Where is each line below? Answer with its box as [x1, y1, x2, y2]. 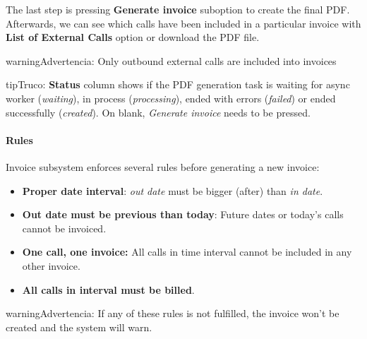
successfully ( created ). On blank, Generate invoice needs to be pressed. [6, 105, 311, 119]
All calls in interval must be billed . [22, 282, 195, 297]
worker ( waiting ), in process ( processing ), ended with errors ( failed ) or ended [6, 90, 336, 105]
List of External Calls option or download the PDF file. [6, 30, 260, 44]
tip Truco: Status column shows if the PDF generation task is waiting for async [6, 77, 350, 92]
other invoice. [22, 258, 80, 273]
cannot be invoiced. [22, 220, 107, 235]
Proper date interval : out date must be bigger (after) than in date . [22, 183, 323, 198]
